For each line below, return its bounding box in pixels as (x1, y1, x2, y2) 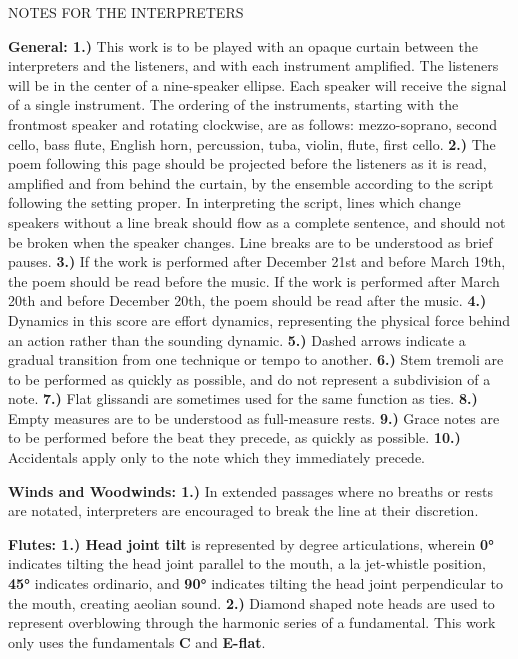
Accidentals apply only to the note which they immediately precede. (8, 447, 425, 468)
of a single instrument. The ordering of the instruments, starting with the (8, 94, 459, 115)
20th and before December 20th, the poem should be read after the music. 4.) (8, 290, 487, 311)
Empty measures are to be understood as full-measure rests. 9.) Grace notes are (8, 407, 500, 428)
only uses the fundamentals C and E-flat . (8, 631, 266, 652)
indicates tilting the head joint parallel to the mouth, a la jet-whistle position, (8, 553, 486, 574)
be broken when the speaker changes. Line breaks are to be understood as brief (8, 231, 493, 252)
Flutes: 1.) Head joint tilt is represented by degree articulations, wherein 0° (8, 533, 494, 554)
